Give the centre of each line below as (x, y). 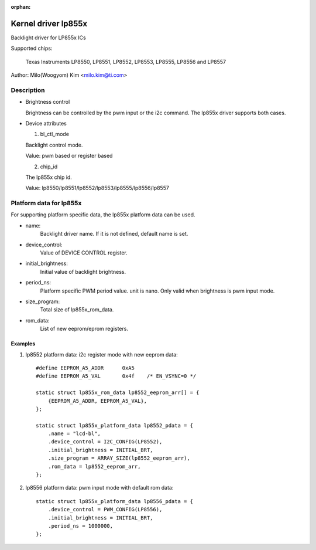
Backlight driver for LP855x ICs (48, 38)
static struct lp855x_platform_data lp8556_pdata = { (114, 501)
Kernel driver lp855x (49, 23)
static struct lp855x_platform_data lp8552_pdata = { (114, 425)
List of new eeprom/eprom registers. (84, 329)
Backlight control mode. (54, 145)
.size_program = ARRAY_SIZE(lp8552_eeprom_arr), (119, 458)
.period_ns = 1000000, (80, 526)
